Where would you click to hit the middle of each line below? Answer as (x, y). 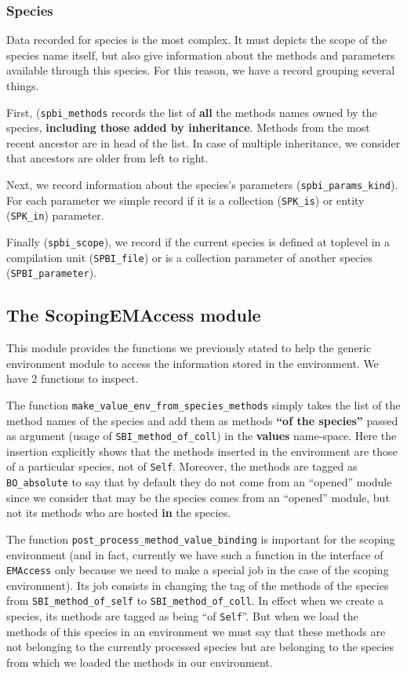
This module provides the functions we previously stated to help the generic (189, 348)
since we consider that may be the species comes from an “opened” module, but (198, 497)
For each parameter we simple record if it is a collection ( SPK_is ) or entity (185, 200)
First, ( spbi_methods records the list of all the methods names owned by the (192, 112)
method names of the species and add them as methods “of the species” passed (202, 420)
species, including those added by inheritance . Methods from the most (188, 127)
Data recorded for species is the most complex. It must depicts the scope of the (197, 40)
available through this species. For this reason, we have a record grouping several (201, 70)
